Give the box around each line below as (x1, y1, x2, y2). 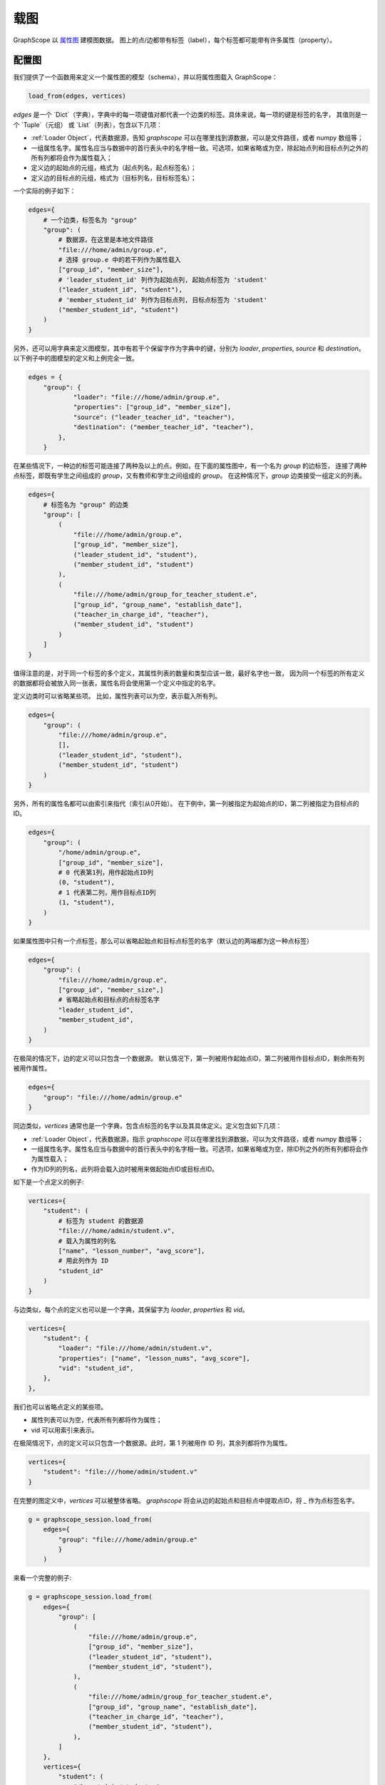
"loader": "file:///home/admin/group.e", (73, 393, 220, 401)
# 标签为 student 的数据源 (58, 1217, 144, 1225)
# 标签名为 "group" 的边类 (43, 501, 129, 508)
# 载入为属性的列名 (58, 1237, 116, 1245)
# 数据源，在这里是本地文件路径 (58, 236, 153, 244)
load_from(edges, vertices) (28, 92, 126, 100)
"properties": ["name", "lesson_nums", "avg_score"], (58, 1354, 250, 1362)
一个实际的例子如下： (13, 186, 76, 196)
